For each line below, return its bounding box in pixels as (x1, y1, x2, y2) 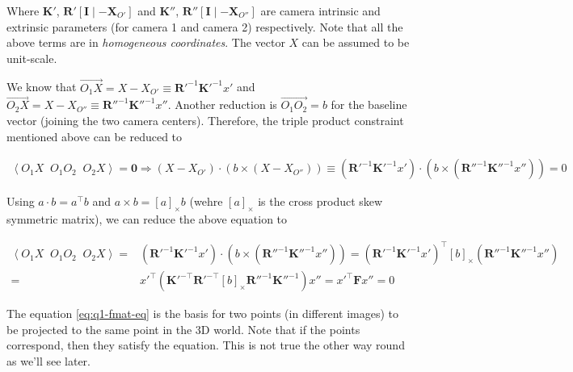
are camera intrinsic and (260, 2, 381, 19)
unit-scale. (6, 49, 57, 66)
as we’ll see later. (6, 352, 91, 369)
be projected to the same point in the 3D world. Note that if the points (6, 320, 360, 337)
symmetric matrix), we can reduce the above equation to (6, 211, 288, 228)
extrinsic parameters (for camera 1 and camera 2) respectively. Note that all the (6, 18, 403, 35)
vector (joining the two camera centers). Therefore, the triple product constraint (6, 112, 404, 128)
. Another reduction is (167, 96, 277, 113)
